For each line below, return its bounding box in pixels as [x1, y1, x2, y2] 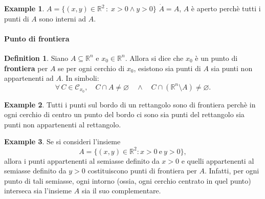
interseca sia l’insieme [4, 185, 72, 196]
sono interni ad [39, 13, 86, 24]
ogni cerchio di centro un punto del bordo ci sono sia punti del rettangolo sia [4, 109, 245, 120]
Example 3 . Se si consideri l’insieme [4, 136, 121, 147]
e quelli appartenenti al [181, 155, 254, 166]
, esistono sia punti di [134, 62, 201, 73]
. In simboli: [61, 73, 99, 83]
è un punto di [195, 52, 238, 63]
